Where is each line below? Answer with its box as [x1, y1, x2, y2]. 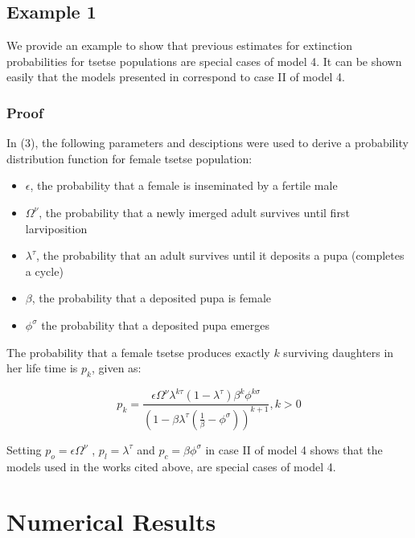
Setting [6, 441, 42, 458]
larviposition [25, 220, 88, 236]
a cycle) [25, 262, 64, 279]
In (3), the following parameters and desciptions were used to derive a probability [6, 134, 409, 151]
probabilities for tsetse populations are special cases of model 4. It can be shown [6, 52, 402, 69]
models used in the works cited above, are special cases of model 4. [6, 458, 336, 474]
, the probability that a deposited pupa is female [31, 290, 272, 306]
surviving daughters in [283, 343, 394, 360]
